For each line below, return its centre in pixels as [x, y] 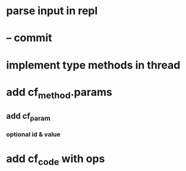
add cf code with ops [56, 160]
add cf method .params [59, 93]
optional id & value [33, 134]
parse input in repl [52, 11]
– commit [29, 38]
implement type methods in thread [93, 65]
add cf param [28, 117]
